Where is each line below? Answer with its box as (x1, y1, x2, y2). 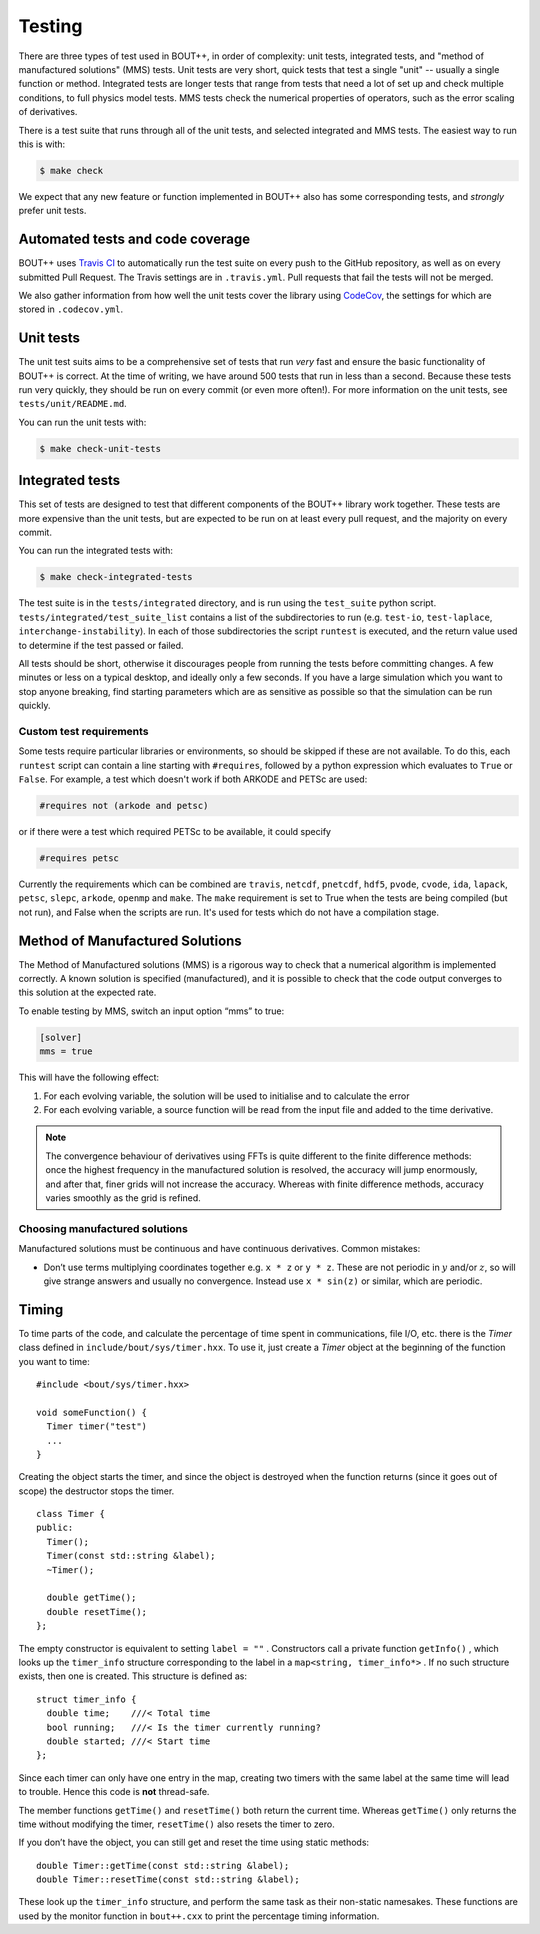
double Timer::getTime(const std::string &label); (36, 1860, 290, 1871)
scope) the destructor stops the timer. (18, 1485, 175, 1497)
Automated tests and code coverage (18, 231, 250, 248)
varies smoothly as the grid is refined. (45, 1191, 202, 1204)
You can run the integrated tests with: (18, 545, 174, 557)
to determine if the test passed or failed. (18, 639, 184, 651)
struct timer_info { (36, 1693, 137, 1705)
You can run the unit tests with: (18, 416, 147, 428)
